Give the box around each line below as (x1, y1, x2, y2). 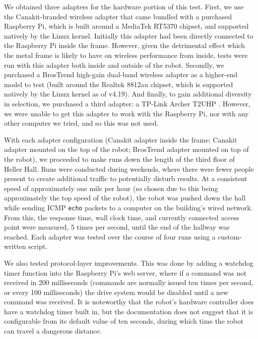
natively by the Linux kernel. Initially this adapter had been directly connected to (4, 30, 254, 41)
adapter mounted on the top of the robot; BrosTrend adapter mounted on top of (4, 144, 249, 154)
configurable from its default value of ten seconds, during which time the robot (4, 316, 244, 326)
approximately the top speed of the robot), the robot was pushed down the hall (4, 193, 246, 203)
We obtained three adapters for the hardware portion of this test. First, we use (4, 1, 244, 11)
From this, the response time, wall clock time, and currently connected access (4, 212, 239, 222)
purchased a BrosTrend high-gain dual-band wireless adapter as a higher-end (4, 69, 238, 80)
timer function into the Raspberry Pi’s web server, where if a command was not (4, 267, 247, 278)
